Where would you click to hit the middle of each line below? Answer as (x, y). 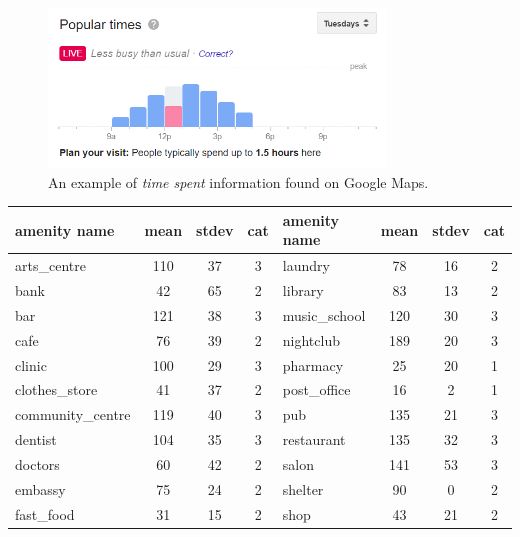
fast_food (45, 513)
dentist (36, 439)
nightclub (311, 339)
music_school (324, 314)
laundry (306, 265)
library (303, 290)
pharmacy (313, 364)
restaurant (314, 439)
